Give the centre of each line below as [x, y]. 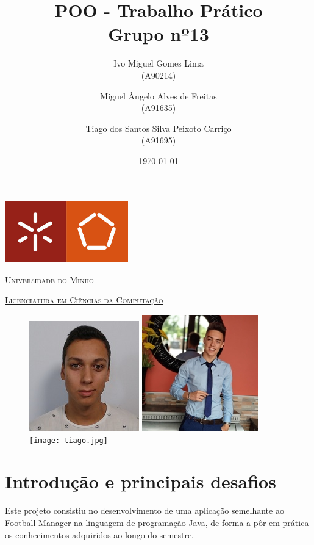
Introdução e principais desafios [141, 481]
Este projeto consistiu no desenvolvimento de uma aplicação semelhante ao [145, 511]
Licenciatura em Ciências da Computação [84, 300]
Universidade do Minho [49, 279]
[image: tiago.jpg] [69, 440]
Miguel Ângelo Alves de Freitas [159, 96]
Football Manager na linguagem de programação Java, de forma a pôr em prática [157, 523]
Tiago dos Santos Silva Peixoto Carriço [159, 128]
